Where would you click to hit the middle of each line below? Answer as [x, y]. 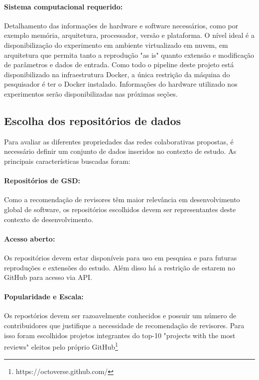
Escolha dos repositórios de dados [93, 120]
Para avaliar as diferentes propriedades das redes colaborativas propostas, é [119, 141]
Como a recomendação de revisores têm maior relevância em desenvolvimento [122, 199]
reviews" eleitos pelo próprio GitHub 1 [61, 346]
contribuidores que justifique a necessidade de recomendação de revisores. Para [124, 325]
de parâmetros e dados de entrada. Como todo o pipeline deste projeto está [119, 64]
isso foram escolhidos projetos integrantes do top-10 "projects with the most [120, 335]
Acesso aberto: [30, 238]
